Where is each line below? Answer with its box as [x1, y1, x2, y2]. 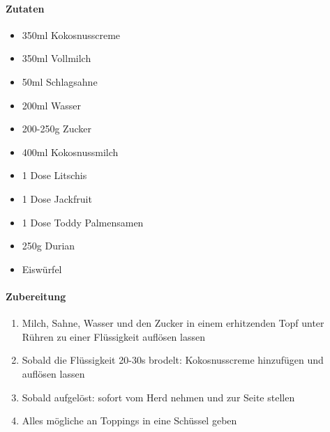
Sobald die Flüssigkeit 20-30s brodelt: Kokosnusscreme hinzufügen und [22, 353, 324, 367]
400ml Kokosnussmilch [22, 144, 119, 159]
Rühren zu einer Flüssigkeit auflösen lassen [22, 329, 205, 344]
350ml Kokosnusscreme [22, 27, 121, 42]
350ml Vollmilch [22, 51, 91, 65]
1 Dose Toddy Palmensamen [22, 215, 144, 229]
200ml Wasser [22, 98, 81, 112]
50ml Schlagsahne [22, 74, 98, 88]
